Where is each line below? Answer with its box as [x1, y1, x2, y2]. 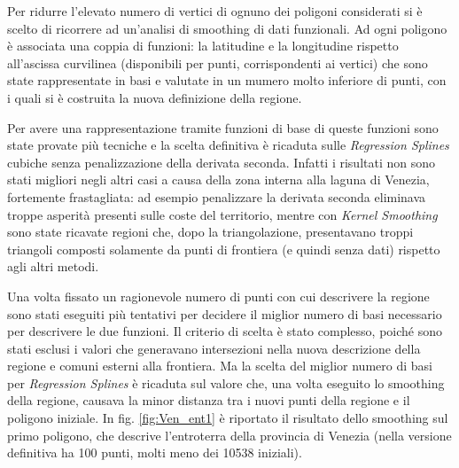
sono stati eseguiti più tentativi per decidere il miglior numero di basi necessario [7, 304, 442, 323]
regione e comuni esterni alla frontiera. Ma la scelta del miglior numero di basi [7, 356, 432, 375]
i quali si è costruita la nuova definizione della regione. [7, 88, 302, 106]
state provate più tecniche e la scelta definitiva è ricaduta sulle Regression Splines [7, 136, 449, 154]
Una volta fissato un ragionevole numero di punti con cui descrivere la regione [7, 286, 430, 305]
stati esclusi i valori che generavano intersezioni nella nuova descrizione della [7, 339, 421, 357]
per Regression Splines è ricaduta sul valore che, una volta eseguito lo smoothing [7, 373, 445, 392]
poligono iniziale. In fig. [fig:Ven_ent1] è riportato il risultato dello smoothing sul [7, 409, 448, 427]
